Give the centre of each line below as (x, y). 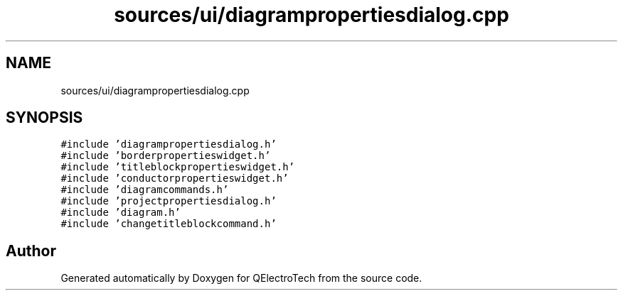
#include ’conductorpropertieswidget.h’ (175, 179)
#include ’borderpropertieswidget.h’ (166, 156)
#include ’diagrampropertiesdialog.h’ (169, 144)
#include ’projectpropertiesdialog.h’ (169, 201)
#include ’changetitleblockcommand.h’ (169, 224)
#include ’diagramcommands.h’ (145, 190)
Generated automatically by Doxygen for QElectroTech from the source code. (241, 278)
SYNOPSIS (44, 118)
